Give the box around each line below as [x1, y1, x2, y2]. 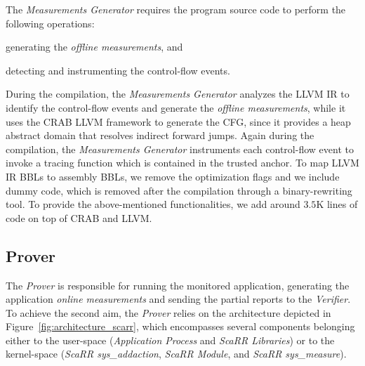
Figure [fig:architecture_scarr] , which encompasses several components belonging [6, 319, 355, 334]
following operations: [6, 15, 95, 30]
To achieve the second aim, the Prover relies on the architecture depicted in [6, 305, 331, 320]
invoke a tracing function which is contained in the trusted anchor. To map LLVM [6, 155, 359, 170]
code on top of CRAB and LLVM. [6, 210, 152, 225]
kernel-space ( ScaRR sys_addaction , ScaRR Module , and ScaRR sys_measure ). [6, 346, 347, 361]
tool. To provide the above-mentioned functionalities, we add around [6, 197, 300, 211]
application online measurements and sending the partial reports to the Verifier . [6, 292, 351, 306]
